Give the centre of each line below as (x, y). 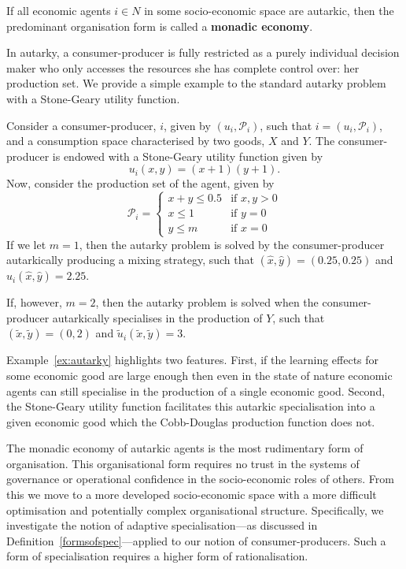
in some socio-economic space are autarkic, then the (269, 10)
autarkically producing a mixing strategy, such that (130, 260)
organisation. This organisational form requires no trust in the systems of (183, 463)
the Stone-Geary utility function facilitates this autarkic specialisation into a (191, 406)
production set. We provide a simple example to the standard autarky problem (196, 83)
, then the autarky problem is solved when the (207, 302)
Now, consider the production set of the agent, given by (140, 183)
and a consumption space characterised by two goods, (136, 141)
